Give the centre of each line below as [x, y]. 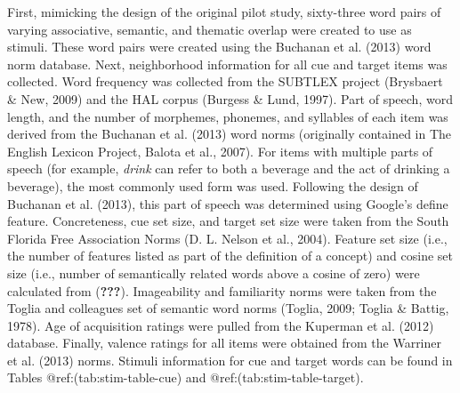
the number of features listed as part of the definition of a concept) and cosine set [230, 256]
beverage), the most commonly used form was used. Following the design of [213, 185]
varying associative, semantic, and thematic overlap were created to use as [210, 29]
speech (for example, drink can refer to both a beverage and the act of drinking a [229, 168]
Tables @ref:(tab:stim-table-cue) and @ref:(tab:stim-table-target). [186, 377]
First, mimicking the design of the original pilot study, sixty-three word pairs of [224, 12]
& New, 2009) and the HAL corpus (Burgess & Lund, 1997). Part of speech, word [230, 98]
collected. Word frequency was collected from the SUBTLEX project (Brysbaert [225, 81]
